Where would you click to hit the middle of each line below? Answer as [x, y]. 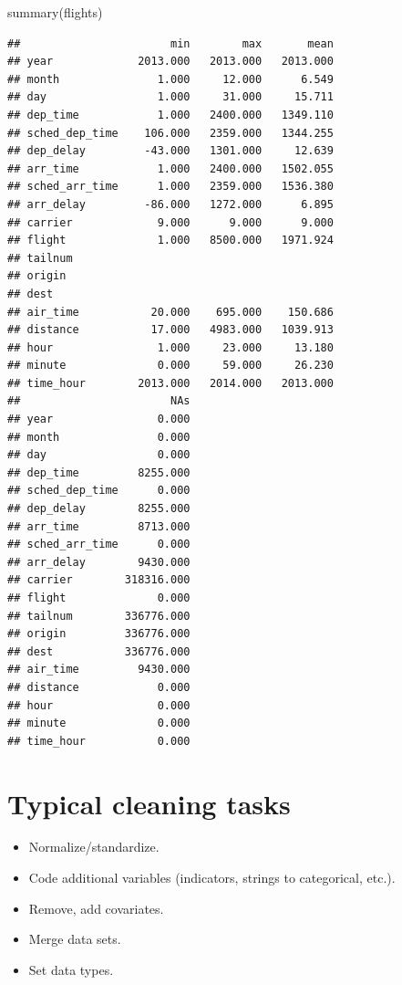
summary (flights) [55, 12]
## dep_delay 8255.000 [99, 509]
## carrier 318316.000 [99, 580]
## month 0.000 [99, 437]
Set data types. [71, 969]
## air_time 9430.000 [99, 670]
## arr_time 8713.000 [99, 526]
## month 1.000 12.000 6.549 [170, 79]
